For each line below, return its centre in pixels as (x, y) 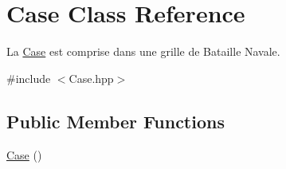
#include (29, 78)
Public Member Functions (116, 121)
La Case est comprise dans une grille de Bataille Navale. (143, 51)
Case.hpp (91, 78)
